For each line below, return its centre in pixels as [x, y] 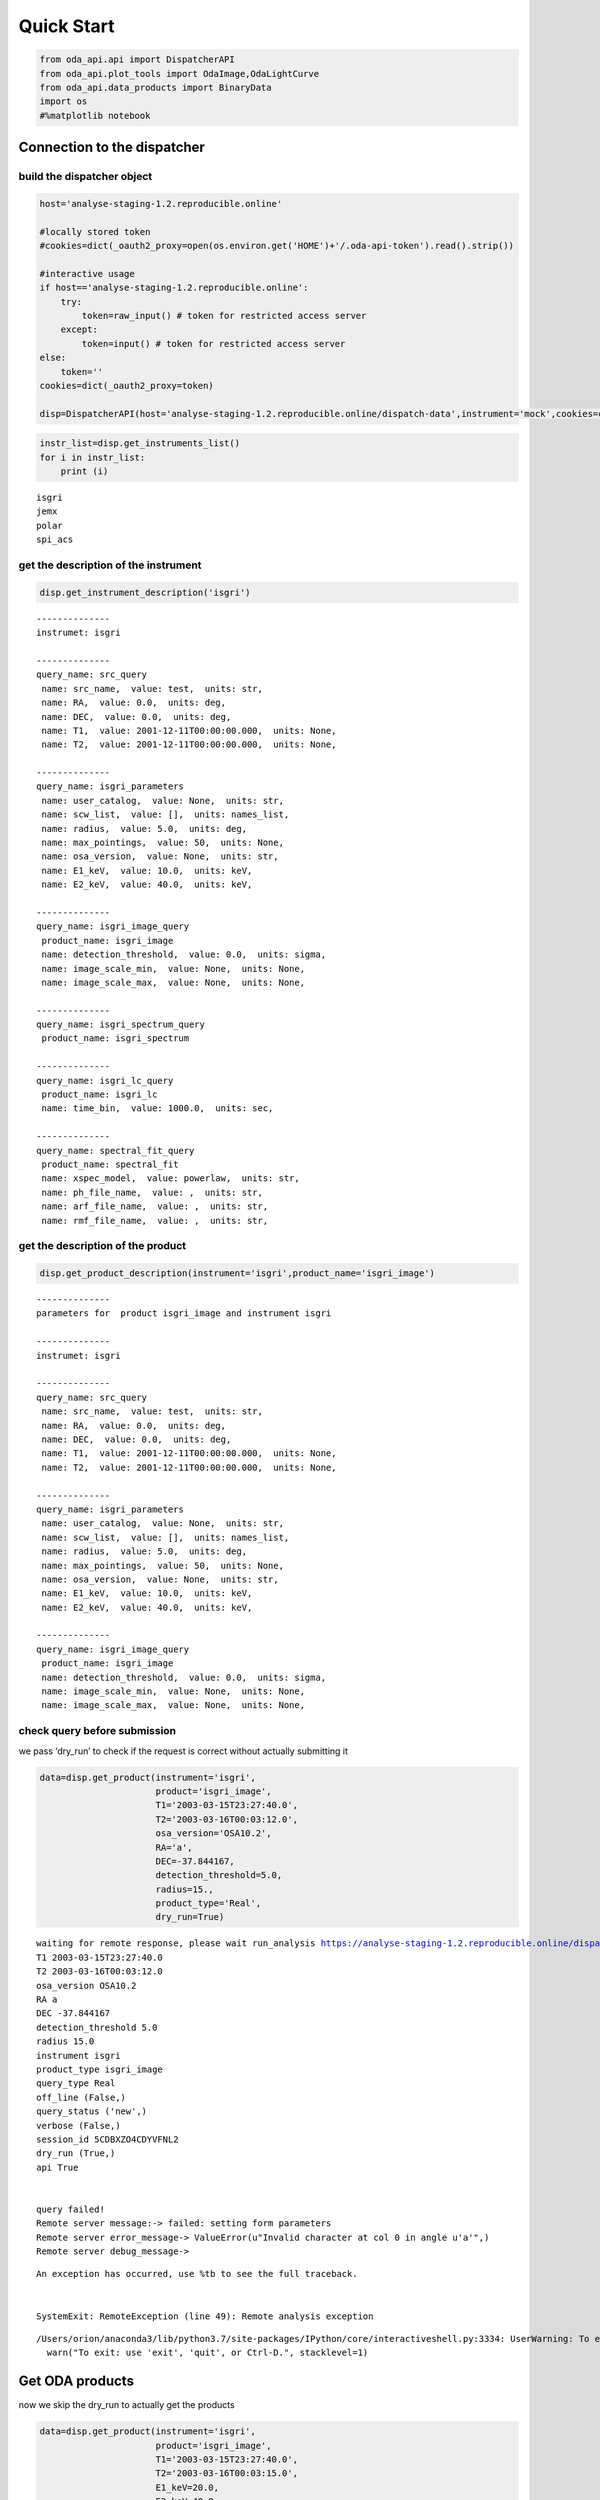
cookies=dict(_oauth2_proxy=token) [126, 385]
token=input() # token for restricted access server [213, 343]
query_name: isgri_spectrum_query [120, 1024]
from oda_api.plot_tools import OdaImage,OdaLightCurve [179, 73]
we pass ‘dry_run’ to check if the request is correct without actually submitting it [183, 1751]
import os [63, 101]
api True [57, 2167]
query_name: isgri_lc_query [105, 1080]
